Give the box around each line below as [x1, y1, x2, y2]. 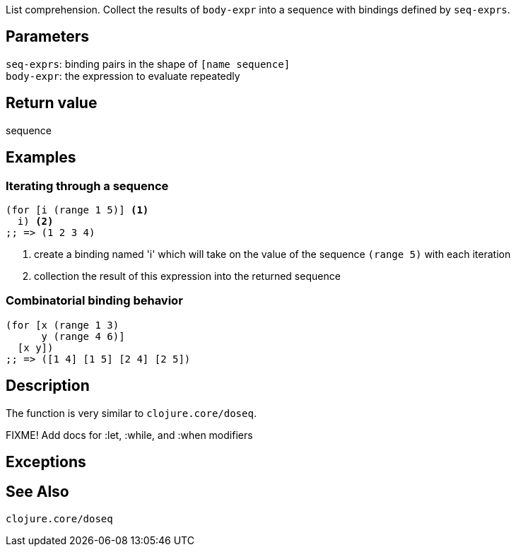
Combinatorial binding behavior [6, 293, 183, 308]
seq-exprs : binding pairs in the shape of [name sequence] [6, 57, 291, 70]
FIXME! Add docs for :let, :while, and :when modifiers [6, 428, 253, 441]
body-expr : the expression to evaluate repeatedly [6, 69, 240, 82]
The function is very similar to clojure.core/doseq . [6, 406, 257, 419]
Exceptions [6, 452, 86, 471]
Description [6, 377, 90, 395]
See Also [6, 483, 69, 501]
